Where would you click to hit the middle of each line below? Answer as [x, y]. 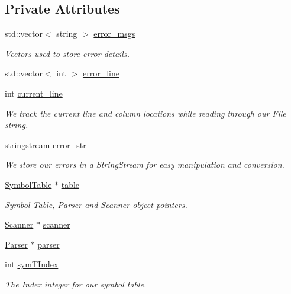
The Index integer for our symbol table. [76, 284]
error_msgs [114, 33]
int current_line [34, 93]
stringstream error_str [46, 144]
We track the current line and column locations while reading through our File [145, 113]
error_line [101, 73]
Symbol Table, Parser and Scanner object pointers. [96, 204]
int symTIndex [32, 264]
